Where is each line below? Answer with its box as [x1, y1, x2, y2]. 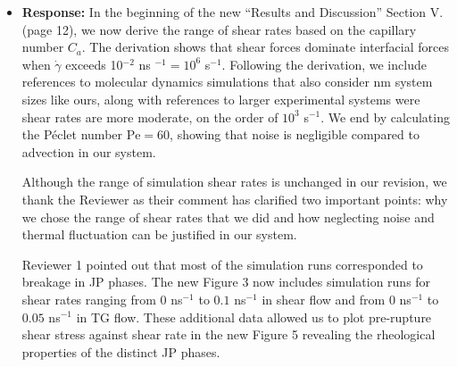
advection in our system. [21, 142, 156, 161]
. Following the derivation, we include [221, 54, 427, 73]
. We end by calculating [320, 107, 450, 126]
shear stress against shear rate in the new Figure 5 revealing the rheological [21, 325, 436, 344]
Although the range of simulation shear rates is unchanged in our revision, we [21, 172, 447, 191]
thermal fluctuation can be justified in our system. [21, 225, 297, 244]
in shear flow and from [262, 289, 386, 308]
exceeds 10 [65, 54, 123, 73]
